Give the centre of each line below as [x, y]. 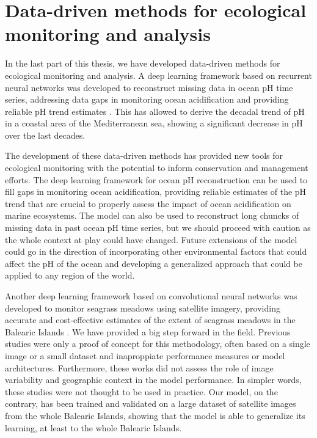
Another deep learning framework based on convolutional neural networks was [151, 296]
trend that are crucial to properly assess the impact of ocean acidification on [148, 203]
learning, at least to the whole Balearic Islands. [93, 427]
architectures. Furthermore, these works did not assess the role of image [139, 367]
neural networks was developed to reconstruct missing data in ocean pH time [149, 87]
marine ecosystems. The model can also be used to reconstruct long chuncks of [152, 215]
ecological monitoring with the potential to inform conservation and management [157, 168]
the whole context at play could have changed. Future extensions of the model [151, 239]
